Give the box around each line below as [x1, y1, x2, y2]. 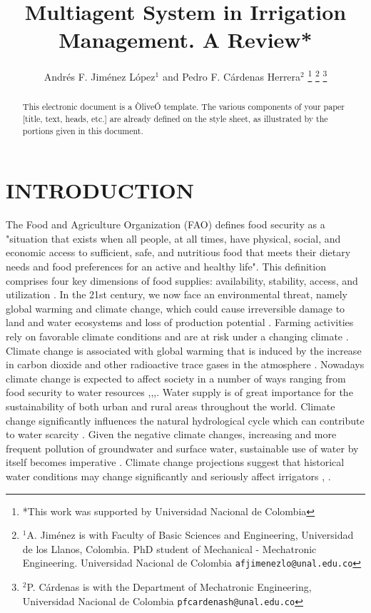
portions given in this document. [22, 124, 143, 136]
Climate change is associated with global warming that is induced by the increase [6, 343, 362, 358]
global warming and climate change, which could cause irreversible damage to [6, 300, 345, 315]
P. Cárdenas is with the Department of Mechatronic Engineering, [26, 579, 312, 594]
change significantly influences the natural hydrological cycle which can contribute [6, 412, 365, 427]
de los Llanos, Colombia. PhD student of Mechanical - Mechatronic [22, 541, 317, 556]
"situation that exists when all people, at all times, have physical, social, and [6, 230, 341, 245]
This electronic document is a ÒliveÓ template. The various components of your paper [22, 101, 345, 113]
